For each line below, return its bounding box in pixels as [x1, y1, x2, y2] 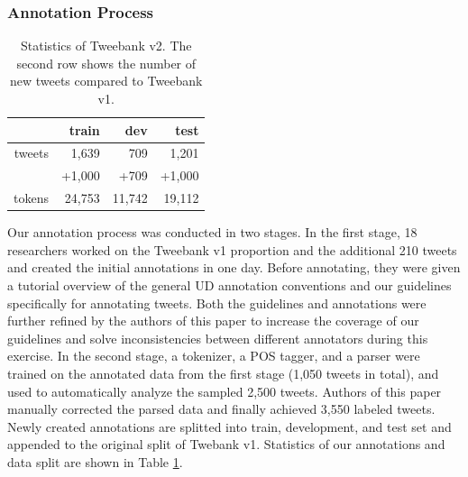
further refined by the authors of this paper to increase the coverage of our [7, 311, 419, 330]
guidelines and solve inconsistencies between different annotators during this [7, 328, 428, 347]
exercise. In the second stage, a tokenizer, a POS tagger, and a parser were [7, 346, 420, 365]
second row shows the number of [16, 53, 197, 72]
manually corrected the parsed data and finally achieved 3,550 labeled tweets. [7, 399, 436, 418]
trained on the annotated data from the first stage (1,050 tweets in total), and [7, 363, 439, 382]
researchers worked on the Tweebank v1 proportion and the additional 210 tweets [7, 240, 457, 259]
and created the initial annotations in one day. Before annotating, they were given [7, 258, 461, 277]
